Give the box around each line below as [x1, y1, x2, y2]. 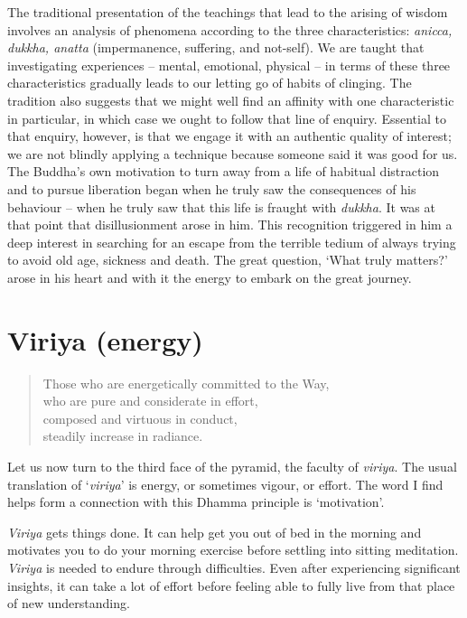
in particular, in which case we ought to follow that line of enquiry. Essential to [7, 108, 446, 127]
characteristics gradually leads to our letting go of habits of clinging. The [7, 73, 412, 92]
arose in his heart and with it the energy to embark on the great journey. [7, 267, 412, 286]
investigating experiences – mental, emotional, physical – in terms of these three [7, 55, 451, 74]
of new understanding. [7, 594, 130, 613]
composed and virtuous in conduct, [42, 408, 238, 427]
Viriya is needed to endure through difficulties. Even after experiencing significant [7, 557, 461, 576]
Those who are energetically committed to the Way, [42, 373, 330, 392]
